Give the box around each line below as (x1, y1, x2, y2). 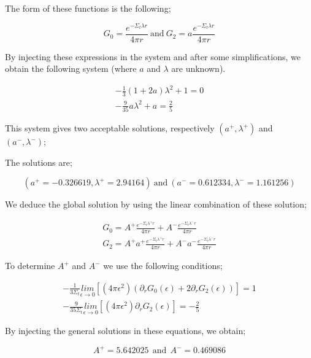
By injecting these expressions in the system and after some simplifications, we (5, 50, 301, 63)
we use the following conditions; (103, 259, 223, 272)
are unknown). (171, 62, 226, 75)
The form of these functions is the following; (5, 2, 171, 14)
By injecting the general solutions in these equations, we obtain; (5, 324, 246, 337)
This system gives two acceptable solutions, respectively (5, 122, 215, 134)
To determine (5, 259, 55, 272)
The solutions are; (5, 155, 72, 168)
